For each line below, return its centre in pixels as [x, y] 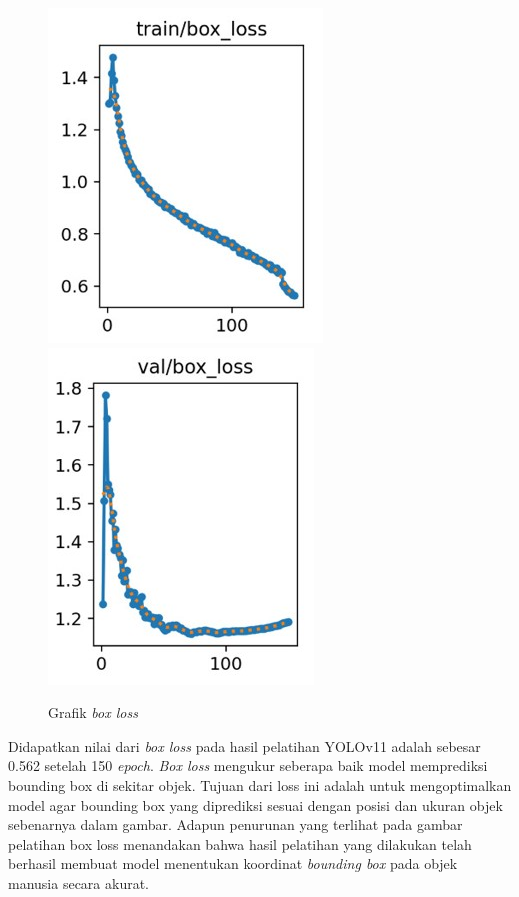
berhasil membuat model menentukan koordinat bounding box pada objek [233, 863]
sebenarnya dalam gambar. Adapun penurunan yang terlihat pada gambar [235, 824]
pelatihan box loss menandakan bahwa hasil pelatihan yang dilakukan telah [240, 843]
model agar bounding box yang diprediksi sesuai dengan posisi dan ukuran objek [255, 804]
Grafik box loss [93, 712]
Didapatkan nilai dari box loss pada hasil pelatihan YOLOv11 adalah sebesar [244, 745]
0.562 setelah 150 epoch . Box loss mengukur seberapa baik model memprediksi [248, 765]
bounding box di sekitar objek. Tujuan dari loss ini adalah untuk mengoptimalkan [260, 784]
